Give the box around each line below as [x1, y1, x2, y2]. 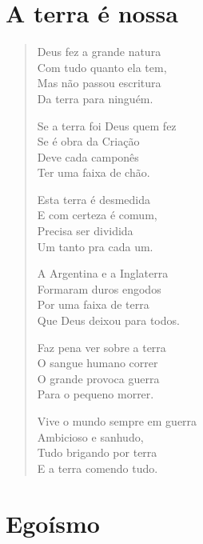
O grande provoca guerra [37, 370, 160, 386]
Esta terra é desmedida [37, 190, 150, 207]
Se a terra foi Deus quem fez [37, 117, 177, 134]
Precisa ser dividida [37, 222, 133, 239]
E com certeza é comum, [37, 206, 157, 223]
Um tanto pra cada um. [37, 238, 153, 254]
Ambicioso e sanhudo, [37, 428, 144, 445]
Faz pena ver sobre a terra [37, 338, 166, 355]
